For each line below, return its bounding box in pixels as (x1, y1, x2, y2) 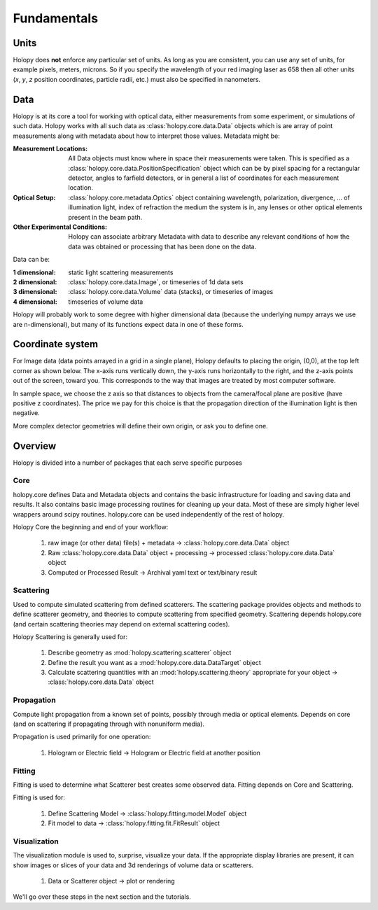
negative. (13, 409, 40, 417)
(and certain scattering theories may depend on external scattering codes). (13, 619, 230, 628)
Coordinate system (13, 338, 98, 350)
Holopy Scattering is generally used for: (13, 632, 127, 640)
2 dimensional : (13, 278, 57, 286)
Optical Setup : (13, 193, 56, 202)
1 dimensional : (13, 268, 56, 276)
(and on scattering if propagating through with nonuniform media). (13, 720, 204, 728)
